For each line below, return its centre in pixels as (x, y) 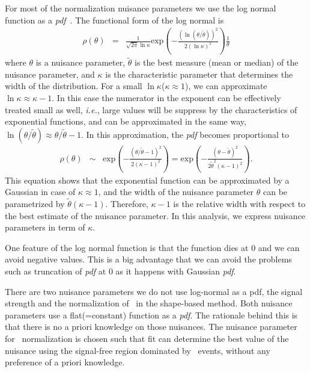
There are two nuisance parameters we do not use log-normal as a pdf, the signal (154, 291)
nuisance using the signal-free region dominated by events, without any (138, 350)
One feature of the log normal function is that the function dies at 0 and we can (152, 247)
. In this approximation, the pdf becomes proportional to (185, 134)
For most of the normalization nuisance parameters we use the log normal (141, 8)
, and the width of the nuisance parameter (176, 192)
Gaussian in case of (40, 192)
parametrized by (35, 204)
